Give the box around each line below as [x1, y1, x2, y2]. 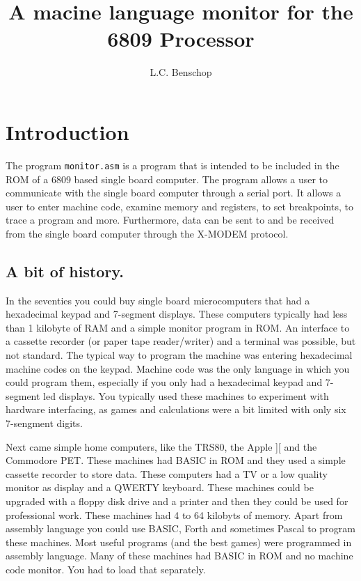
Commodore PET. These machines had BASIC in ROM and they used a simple [6, 453, 346, 467]
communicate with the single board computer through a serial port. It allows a [6, 185, 342, 200]
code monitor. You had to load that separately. [6, 561, 206, 576]
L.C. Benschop [150, 65, 212, 79]
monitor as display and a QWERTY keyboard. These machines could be [6, 480, 314, 495]
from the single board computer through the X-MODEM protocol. [6, 226, 289, 240]
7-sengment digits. [6, 416, 83, 431]
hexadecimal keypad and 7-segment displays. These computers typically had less [6, 307, 348, 321]
